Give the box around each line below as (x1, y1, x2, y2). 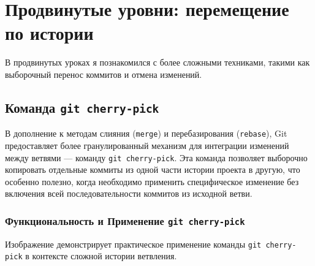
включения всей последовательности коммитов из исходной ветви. (5, 187, 252, 200)
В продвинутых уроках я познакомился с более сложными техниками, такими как (5, 56, 310, 69)
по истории (5, 20, 94, 45)
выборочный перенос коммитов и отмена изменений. (5, 67, 202, 80)
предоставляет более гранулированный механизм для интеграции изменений (5, 139, 289, 151)
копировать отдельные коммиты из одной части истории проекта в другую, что (5, 163, 300, 176)
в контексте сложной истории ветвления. (25, 249, 177, 262)
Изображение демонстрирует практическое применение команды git (5, 237, 262, 250)
